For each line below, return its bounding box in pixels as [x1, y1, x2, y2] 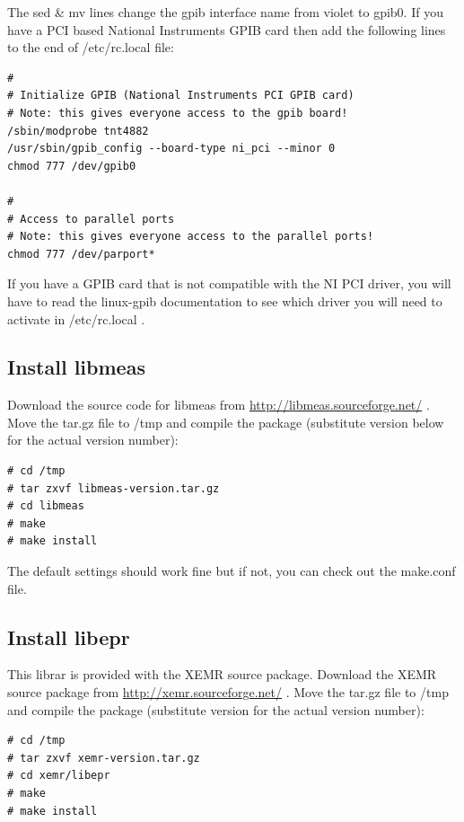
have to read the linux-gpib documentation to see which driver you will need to [7, 291, 442, 310]
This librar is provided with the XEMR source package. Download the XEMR [7, 665, 437, 684]
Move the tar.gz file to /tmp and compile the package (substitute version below [7, 412, 444, 431]
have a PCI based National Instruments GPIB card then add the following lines [7, 20, 446, 39]
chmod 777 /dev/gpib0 [7, 159, 136, 172]
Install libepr [7, 623, 130, 650]
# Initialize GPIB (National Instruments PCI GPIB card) [7, 89, 355, 102]
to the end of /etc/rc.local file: [7, 38, 174, 57]
